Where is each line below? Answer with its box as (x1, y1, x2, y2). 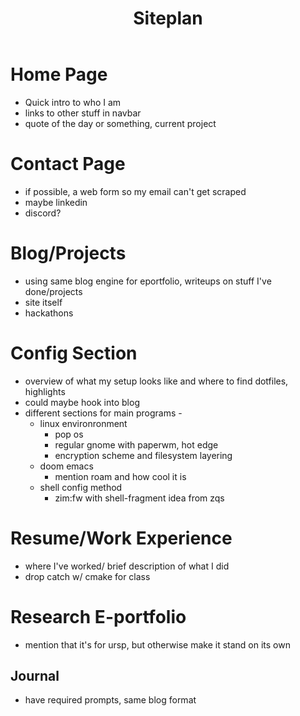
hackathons (24, 307, 74, 319)
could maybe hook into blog (24, 396, 140, 408)
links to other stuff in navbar (24, 107, 142, 119)
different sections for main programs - (24, 407, 183, 419)
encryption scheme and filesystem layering (54, 449, 233, 461)
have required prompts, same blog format (24, 694, 197, 706)
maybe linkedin (24, 196, 88, 208)
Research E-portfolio (10, 605, 187, 628)
